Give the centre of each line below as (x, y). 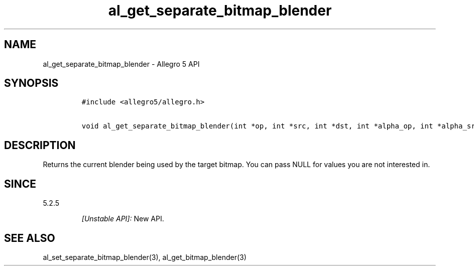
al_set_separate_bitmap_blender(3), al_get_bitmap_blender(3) (145, 257)
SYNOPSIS (31, 83)
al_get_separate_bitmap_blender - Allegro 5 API (121, 64)
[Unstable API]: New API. (123, 219)
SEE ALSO (30, 238)
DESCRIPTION (40, 145)
